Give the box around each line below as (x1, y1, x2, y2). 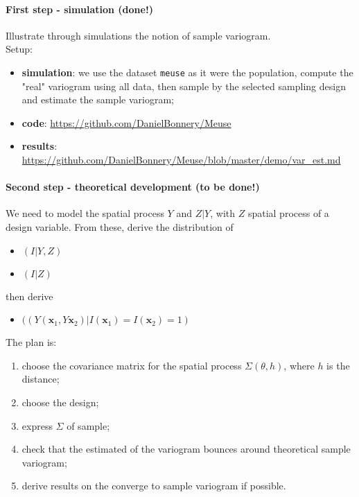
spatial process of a (247, 206, 329, 220)
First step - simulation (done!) (6, 1, 154, 16)
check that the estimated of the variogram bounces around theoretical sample (21, 442, 351, 456)
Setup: (6, 42, 33, 56)
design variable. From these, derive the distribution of (6, 220, 234, 234)
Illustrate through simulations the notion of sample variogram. (6, 28, 271, 42)
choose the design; (21, 394, 99, 409)
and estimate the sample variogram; (21, 92, 174, 107)
